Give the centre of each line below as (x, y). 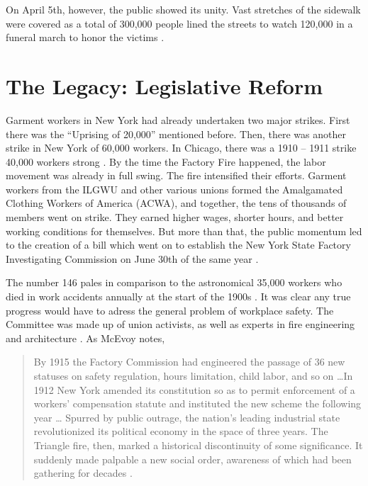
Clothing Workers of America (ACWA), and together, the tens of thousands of (176, 203)
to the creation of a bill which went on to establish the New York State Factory (178, 245)
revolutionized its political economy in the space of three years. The (181, 431)
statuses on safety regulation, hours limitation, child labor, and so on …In (193, 375)
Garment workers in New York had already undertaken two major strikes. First (178, 119)
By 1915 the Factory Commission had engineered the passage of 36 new (189, 362)
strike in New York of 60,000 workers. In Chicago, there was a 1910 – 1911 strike (181, 148)
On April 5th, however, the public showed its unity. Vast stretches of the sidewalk (183, 9)
